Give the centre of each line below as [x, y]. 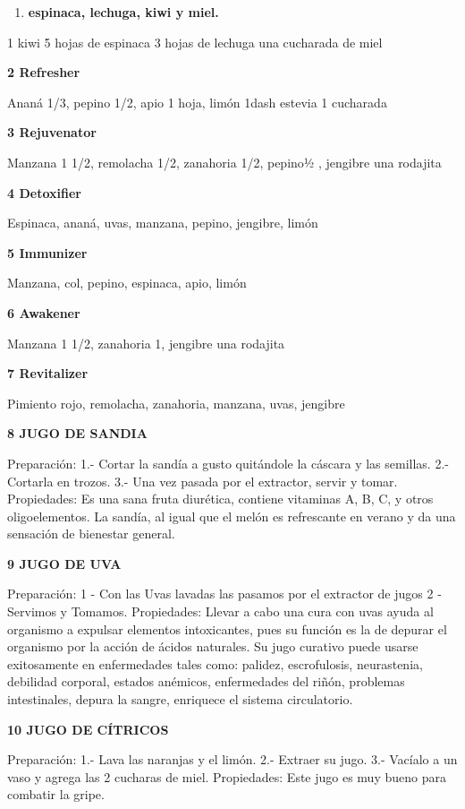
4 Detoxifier [44, 192]
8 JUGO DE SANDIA [77, 433]
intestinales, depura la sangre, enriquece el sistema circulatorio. [180, 699]
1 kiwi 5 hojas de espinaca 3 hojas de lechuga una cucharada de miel [195, 42]
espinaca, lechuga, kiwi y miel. [123, 12]
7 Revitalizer [48, 373]
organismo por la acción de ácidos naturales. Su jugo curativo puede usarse [213, 646]
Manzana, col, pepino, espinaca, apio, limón [127, 283]
